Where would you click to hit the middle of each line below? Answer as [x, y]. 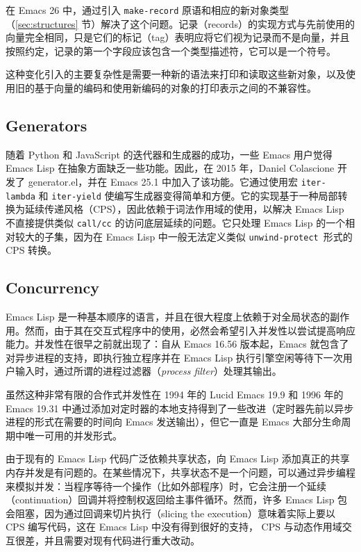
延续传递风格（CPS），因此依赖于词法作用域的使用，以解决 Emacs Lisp [184, 209]
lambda [20, 196]
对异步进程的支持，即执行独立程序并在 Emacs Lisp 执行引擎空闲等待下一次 [174, 357]
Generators [47, 125]
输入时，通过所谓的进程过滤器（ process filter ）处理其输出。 [148, 371]
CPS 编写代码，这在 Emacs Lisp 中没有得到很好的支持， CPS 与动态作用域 [174, 527]
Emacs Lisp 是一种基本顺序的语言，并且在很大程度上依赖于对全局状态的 [168, 317]
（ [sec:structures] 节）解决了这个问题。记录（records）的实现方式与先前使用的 [180, 23]
